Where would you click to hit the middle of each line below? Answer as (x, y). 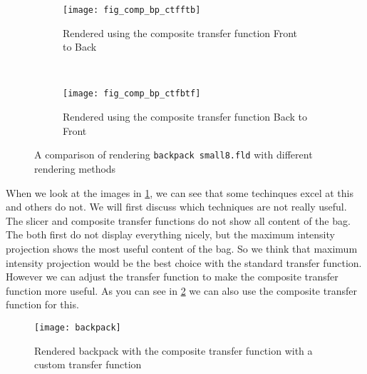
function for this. (42, 304)
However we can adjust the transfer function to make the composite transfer (172, 277)
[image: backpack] (78, 327)
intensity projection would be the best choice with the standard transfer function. (184, 262)
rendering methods (75, 168)
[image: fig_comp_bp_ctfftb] (132, 10)
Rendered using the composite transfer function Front (180, 32)
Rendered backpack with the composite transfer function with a (174, 350)
